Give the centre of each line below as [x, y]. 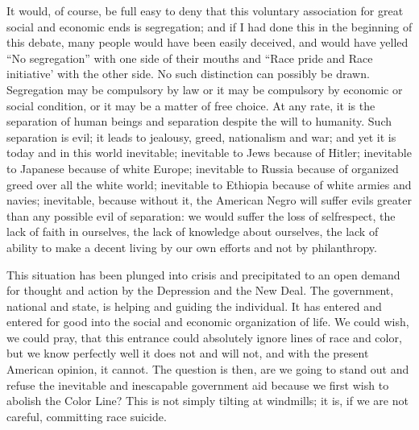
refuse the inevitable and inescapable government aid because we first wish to [198, 385]
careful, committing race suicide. [87, 416]
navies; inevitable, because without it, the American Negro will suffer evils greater [209, 200]
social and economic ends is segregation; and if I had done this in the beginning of [209, 26]
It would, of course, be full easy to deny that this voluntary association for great [205, 10]
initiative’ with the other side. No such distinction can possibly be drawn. [188, 74]
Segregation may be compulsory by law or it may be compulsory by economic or [205, 89]
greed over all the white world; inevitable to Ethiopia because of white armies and [209, 184]
